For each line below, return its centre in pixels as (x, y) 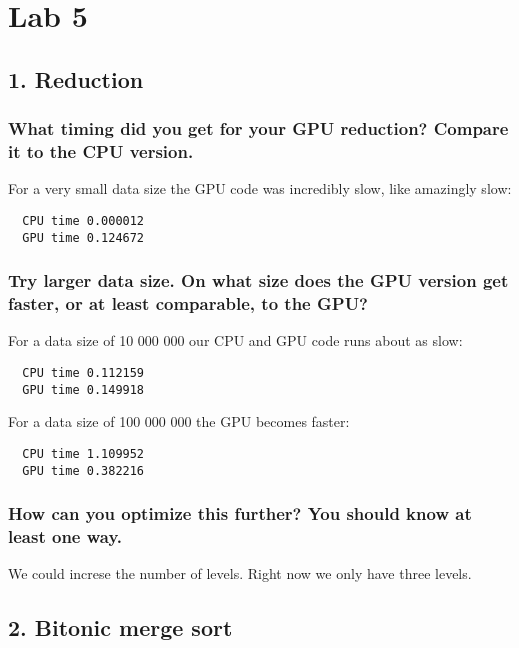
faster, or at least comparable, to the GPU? (188, 303)
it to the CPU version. (101, 151)
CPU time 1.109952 (83, 453)
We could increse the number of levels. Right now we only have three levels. (240, 573)
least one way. (65, 536)
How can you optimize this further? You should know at (240, 513)
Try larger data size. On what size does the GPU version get (258, 280)
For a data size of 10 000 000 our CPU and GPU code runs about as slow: (235, 340)
